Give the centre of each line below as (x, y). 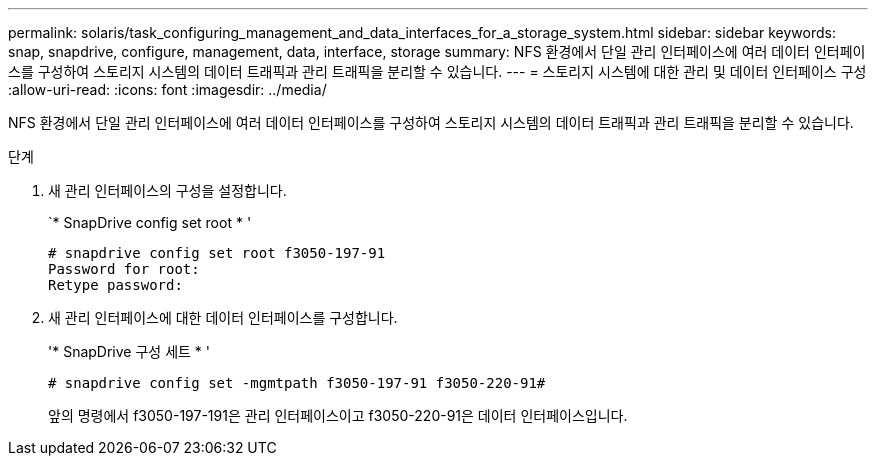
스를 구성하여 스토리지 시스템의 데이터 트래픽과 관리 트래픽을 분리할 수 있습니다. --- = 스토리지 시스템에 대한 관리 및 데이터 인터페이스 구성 (437, 71)
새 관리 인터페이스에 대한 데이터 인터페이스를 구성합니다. (223, 317)
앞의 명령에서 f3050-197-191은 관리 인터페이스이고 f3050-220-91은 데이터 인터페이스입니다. (338, 415)
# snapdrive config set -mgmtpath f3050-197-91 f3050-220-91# (297, 383)
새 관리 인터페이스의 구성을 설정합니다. (167, 190)
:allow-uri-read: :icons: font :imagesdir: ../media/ (167, 89)
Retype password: (115, 285)
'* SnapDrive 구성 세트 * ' (129, 351)
